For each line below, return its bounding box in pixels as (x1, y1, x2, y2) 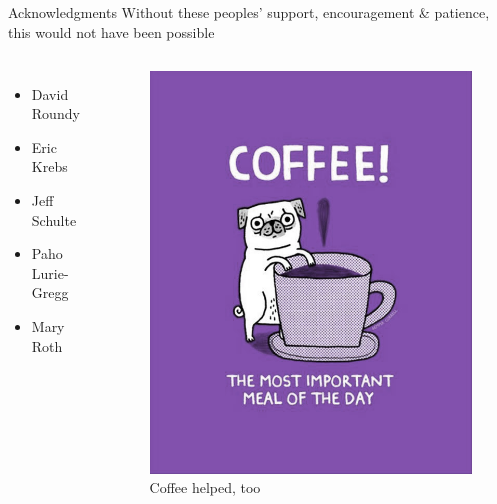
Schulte (31, 209, 77, 230)
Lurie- (31, 262, 69, 283)
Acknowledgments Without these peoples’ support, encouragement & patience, (8, 2, 490, 23)
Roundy (31, 103, 80, 124)
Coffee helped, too (149, 477, 261, 498)
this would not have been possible (8, 21, 215, 42)
